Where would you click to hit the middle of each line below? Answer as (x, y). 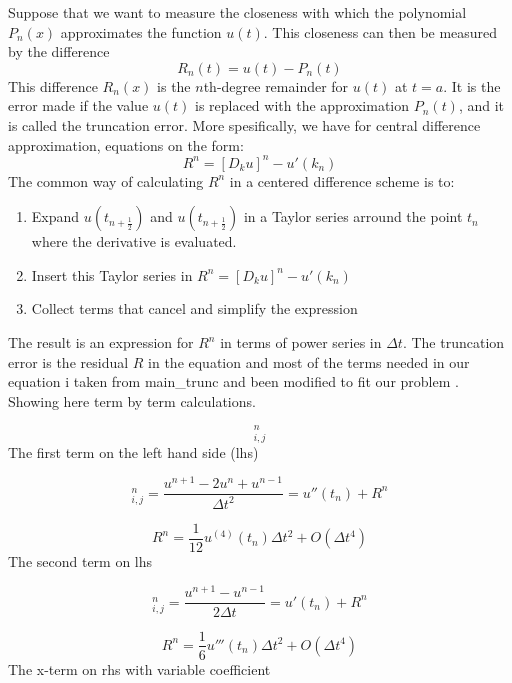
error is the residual (68, 361)
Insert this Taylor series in (112, 274)
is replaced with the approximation (302, 105)
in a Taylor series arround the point (353, 216)
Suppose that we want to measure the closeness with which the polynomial (237, 12)
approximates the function (141, 31)
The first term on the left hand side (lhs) (133, 451)
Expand (55, 216)
